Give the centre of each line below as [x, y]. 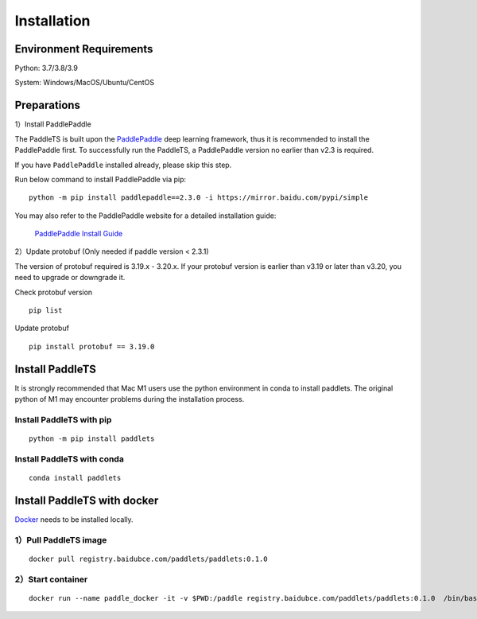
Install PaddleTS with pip [63, 419]
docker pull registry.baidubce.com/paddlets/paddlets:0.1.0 [148, 559]
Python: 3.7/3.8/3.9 [47, 68]
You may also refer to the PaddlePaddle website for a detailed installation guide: [145, 216]
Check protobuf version [54, 292]
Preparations [48, 105]
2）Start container [51, 579]
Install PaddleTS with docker [87, 500]
